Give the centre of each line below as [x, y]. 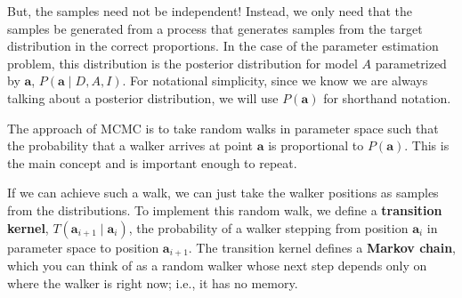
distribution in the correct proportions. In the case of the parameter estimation [223, 46]
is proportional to [316, 145]
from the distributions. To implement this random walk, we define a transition [225, 209]
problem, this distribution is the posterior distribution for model [182, 63]
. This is [427, 145]
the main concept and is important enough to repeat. [152, 162]
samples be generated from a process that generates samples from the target [215, 28]
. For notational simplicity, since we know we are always [275, 81]
